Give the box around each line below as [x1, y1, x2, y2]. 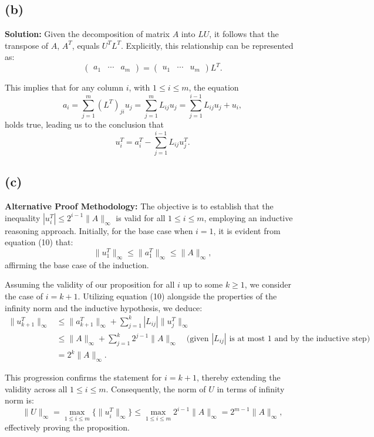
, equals [72, 39, 100, 51]
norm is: [5, 394, 34, 406]
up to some [183, 278, 223, 291]
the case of [5, 289, 43, 302]
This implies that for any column [5, 81, 124, 94]
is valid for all [116, 211, 166, 223]
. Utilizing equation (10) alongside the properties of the [78, 289, 277, 302]
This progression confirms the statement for [5, 371, 162, 383]
